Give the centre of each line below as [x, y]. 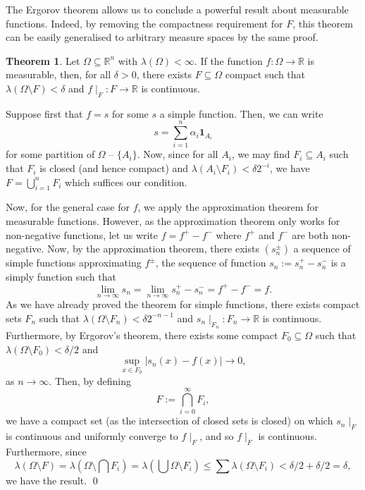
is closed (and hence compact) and [114, 168]
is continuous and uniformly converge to [92, 436]
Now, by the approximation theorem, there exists [153, 249]
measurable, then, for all [58, 74]
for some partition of [50, 154]
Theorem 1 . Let [43, 60]
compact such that [265, 74]
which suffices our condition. [126, 182]
